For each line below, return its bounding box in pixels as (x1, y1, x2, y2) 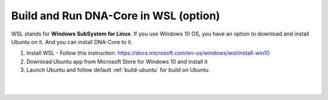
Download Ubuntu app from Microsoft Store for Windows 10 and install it (26, 58, 208, 65)
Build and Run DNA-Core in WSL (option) (11, 9, 220, 22)
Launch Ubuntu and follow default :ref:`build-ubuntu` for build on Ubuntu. (26, 66, 210, 73)
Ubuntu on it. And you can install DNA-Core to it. (11, 38, 133, 45)
